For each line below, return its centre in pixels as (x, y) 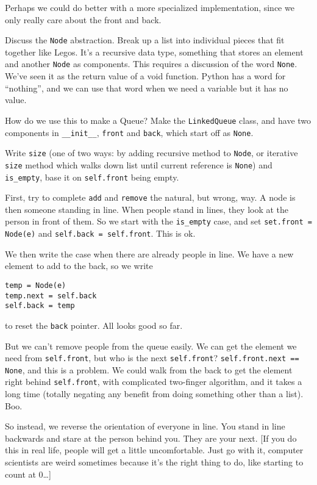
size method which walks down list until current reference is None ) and (139, 164)
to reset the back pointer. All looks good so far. (94, 325)
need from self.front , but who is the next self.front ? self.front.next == (152, 358)
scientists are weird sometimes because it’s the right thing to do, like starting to (154, 462)
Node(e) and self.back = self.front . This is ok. (100, 233)
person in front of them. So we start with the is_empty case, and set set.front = (158, 221)
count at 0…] (28, 474)
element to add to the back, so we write (79, 266)
